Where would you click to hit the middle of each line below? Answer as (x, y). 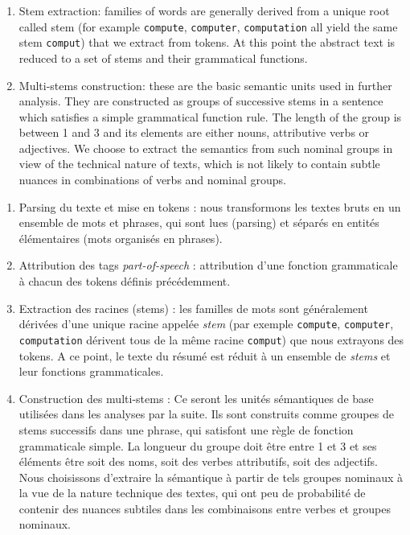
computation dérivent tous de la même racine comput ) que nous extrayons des (211, 339)
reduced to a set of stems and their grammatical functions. (163, 58)
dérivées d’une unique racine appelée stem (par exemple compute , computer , (206, 324)
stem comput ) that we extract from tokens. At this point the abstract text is (207, 42)
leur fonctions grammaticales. (91, 371)
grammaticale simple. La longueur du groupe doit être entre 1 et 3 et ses (198, 445)
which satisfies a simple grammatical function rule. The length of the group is (210, 116)
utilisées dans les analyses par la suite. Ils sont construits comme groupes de (206, 414)
